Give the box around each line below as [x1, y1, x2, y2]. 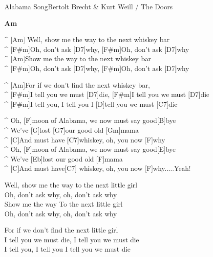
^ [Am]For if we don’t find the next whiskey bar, [4, 79, 150, 90]
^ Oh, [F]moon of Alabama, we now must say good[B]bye [4, 115, 176, 125]
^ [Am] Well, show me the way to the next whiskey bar [4, 34, 170, 45]
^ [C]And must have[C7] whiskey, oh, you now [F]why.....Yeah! [4, 163, 191, 173]
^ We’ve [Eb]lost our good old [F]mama [4, 153, 123, 164]
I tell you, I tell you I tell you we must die [4, 244, 130, 254]
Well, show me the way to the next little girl [4, 179, 137, 189]
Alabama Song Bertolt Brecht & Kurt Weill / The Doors [4, 1, 173, 11]
